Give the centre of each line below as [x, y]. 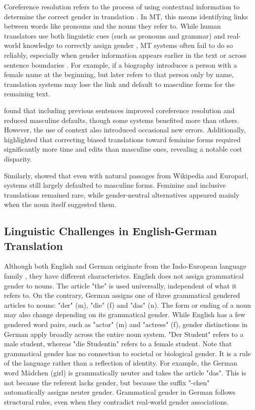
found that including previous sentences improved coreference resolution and [119, 110]
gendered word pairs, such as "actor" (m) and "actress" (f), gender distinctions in [126, 324]
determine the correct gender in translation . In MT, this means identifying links [126, 16]
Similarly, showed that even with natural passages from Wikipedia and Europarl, [126, 175]
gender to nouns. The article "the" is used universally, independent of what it [120, 285]
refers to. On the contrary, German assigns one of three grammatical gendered [122, 295]
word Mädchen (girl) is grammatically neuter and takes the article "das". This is [125, 372]
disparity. [18, 158]
